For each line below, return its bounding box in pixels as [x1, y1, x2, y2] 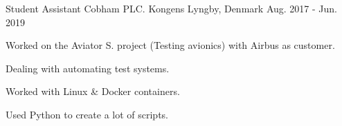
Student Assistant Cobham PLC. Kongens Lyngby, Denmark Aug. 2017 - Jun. [6, 1, 337, 15]
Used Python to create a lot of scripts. [6, 107, 168, 121]
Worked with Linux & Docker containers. [6, 84, 180, 98]
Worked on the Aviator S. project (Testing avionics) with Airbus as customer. [6, 38, 335, 52]
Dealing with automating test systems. [6, 61, 170, 75]
